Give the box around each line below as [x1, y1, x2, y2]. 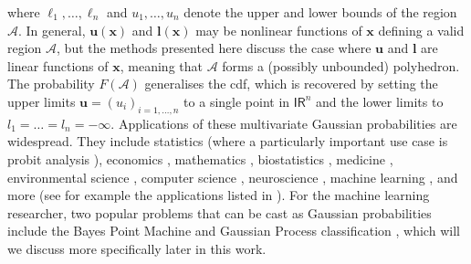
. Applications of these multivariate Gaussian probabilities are [110, 113, 457, 132]
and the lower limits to [316, 91, 444, 111]
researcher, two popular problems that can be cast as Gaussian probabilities [7, 203, 432, 222]
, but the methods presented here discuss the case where [57, 38, 372, 58]
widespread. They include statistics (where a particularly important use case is [7, 132, 448, 151]
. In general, [18, 20, 86, 39]
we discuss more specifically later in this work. [7, 238, 267, 258]
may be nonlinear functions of [195, 20, 362, 39]
